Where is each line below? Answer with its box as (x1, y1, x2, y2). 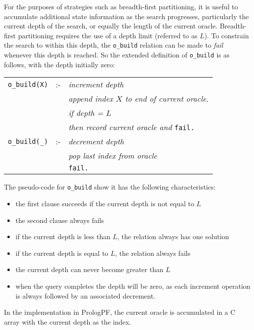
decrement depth (68, 136, 124, 147)
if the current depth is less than (15, 231, 110, 242)
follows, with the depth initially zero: (4, 59, 115, 69)
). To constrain (204, 30, 249, 40)
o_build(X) (8, 80, 48, 88)
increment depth (68, 79, 124, 90)
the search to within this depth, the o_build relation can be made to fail (4, 40, 223, 50)
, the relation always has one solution (117, 231, 229, 242)
